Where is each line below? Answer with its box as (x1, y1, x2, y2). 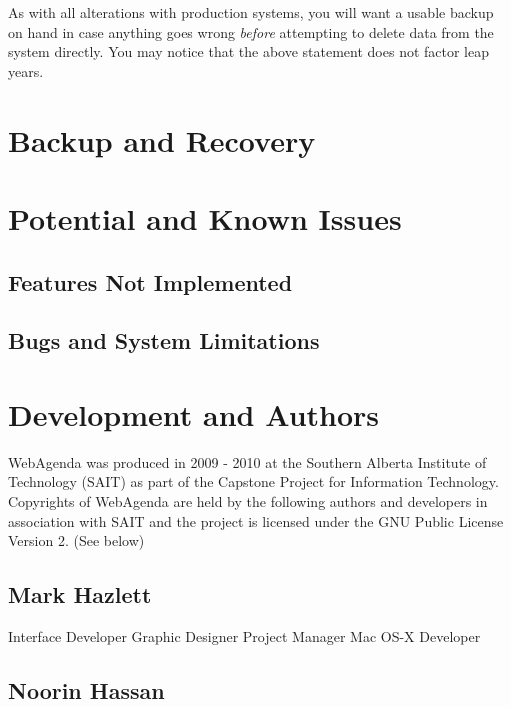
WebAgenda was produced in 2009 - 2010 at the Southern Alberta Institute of (8, 451, 487, 472)
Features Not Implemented (8, 266, 293, 297)
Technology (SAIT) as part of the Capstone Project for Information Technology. (8, 471, 499, 492)
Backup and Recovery (8, 119, 316, 160)
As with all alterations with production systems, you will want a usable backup (8, 2, 494, 22)
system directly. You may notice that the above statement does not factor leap (8, 41, 490, 62)
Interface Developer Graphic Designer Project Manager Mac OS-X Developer (8, 625, 481, 646)
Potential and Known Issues (8, 197, 402, 238)
